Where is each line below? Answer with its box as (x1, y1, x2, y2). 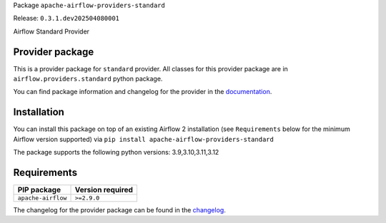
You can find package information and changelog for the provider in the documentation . (13, 88, 272, 96)
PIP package (17, 185, 61, 195)
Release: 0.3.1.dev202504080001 (13, 14, 120, 23)
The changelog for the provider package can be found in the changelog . (13, 206, 227, 214)
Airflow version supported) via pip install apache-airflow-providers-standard (13, 135, 274, 143)
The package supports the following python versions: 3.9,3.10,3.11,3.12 (13, 148, 219, 157)
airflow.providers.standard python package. (13, 75, 163, 83)
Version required (74, 185, 134, 195)
